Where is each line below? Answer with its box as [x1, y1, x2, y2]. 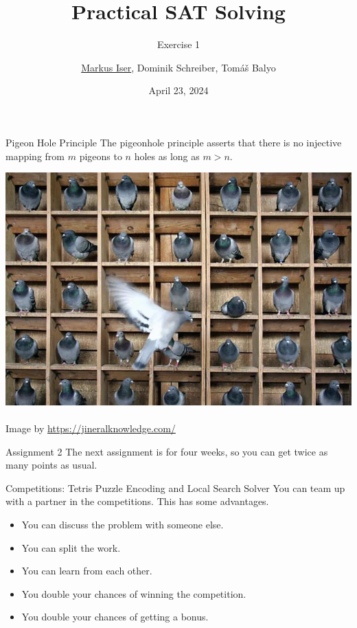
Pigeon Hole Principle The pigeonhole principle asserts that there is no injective [5, 135, 342, 149]
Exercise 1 [157, 37, 200, 52]
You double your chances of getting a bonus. [21, 609, 209, 624]
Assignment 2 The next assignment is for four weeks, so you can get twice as [5, 444, 328, 458]
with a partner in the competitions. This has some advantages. [5, 494, 269, 508]
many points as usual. [5, 458, 97, 472]
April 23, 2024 [148, 83, 209, 98]
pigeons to [79, 148, 122, 163]
